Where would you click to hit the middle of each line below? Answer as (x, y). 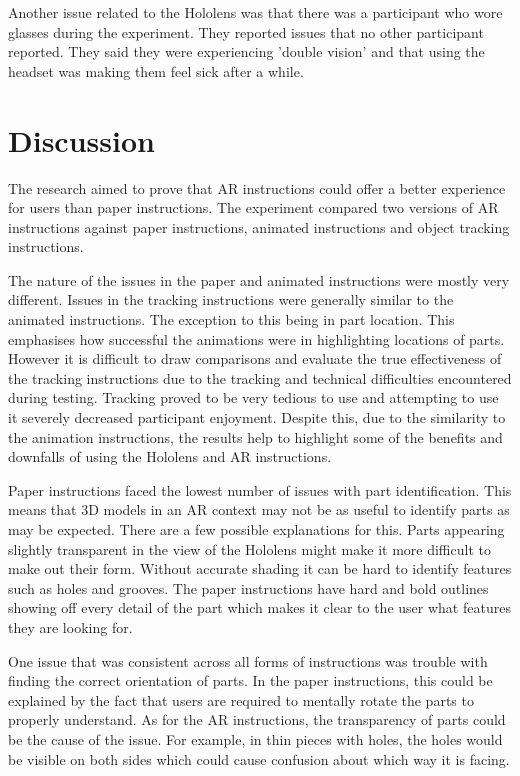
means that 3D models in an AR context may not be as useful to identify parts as (259, 509)
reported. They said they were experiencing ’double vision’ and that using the (246, 51)
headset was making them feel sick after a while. (156, 70)
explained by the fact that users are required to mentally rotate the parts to (241, 699)
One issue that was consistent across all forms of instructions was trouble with (248, 660)
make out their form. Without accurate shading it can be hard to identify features (260, 568)
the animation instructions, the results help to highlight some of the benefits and (255, 436)
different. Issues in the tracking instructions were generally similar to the (231, 299)
